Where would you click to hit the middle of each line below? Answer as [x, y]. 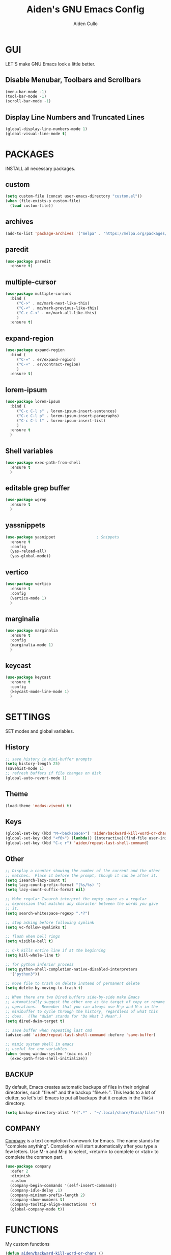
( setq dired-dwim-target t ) [35, 1021]
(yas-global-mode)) [31, 556]
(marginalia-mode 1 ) [32, 645]
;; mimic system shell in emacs [39, 1044]
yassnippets [25, 525]
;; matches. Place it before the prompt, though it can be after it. [82, 875]
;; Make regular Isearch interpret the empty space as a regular [76, 899]
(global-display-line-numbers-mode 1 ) [46, 129]
